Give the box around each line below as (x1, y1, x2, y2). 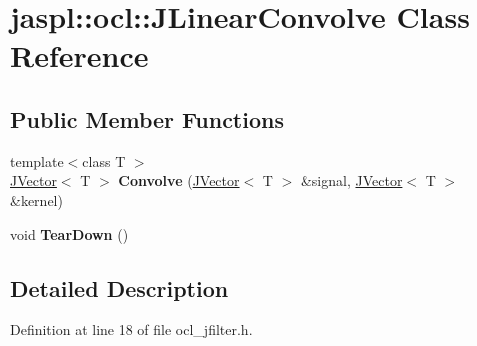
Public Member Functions (10, 103, 284, 134)
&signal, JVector (300, 170, 403, 191)
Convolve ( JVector (118, 170, 240, 191)
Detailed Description (10, 272, 229, 303)
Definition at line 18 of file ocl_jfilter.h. (10, 319, 253, 340)
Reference (10, 35, 149, 76)
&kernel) (10, 189, 63, 210)
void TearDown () (10, 223, 129, 244)
